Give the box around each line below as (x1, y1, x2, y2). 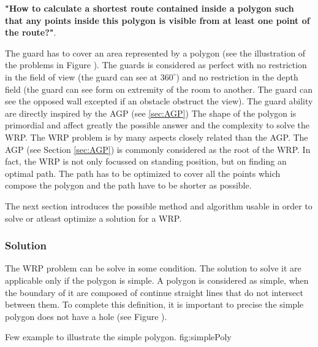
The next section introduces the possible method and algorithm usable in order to (5, 199, 312, 212)
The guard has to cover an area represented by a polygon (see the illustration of (5, 46, 306, 59)
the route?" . (5, 26, 56, 39)
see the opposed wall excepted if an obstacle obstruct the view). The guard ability (5, 95, 313, 107)
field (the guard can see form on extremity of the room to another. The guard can (5, 82, 312, 95)
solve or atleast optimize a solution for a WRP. (5, 211, 182, 224)
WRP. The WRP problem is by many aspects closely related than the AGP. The (5, 130, 308, 143)
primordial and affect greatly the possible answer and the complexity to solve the (5, 119, 310, 131)
